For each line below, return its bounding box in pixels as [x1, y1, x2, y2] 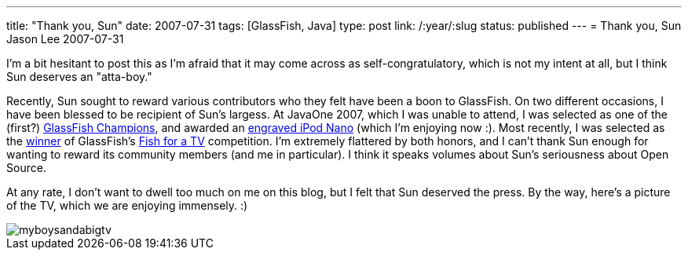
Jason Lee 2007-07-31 [6, 32, 124, 46]
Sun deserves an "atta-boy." [6, 70, 152, 83]
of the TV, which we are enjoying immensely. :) [6, 199, 248, 212]
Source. [6, 161, 46, 174]
